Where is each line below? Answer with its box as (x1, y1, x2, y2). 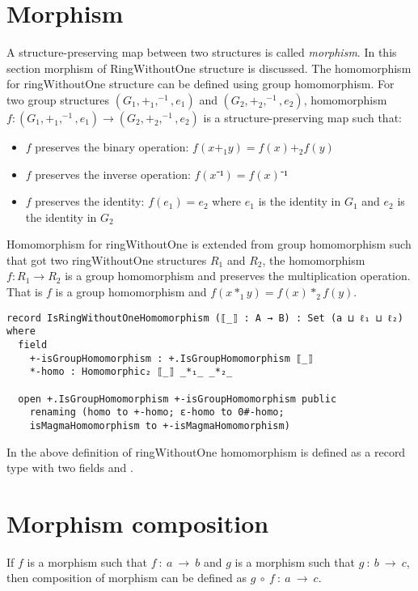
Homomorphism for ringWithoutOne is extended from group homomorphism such (6, 236, 412, 253)
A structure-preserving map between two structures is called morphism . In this (6, 44, 397, 61)
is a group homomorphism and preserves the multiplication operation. (65, 267, 411, 284)
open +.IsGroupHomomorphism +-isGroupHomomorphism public (18, 393, 337, 405)
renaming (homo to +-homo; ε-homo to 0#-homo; (29, 406, 285, 419)
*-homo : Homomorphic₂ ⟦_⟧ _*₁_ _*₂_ (29, 366, 233, 378)
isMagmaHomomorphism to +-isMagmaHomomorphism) (29, 419, 290, 432)
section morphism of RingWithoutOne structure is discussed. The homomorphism (6, 59, 412, 76)
